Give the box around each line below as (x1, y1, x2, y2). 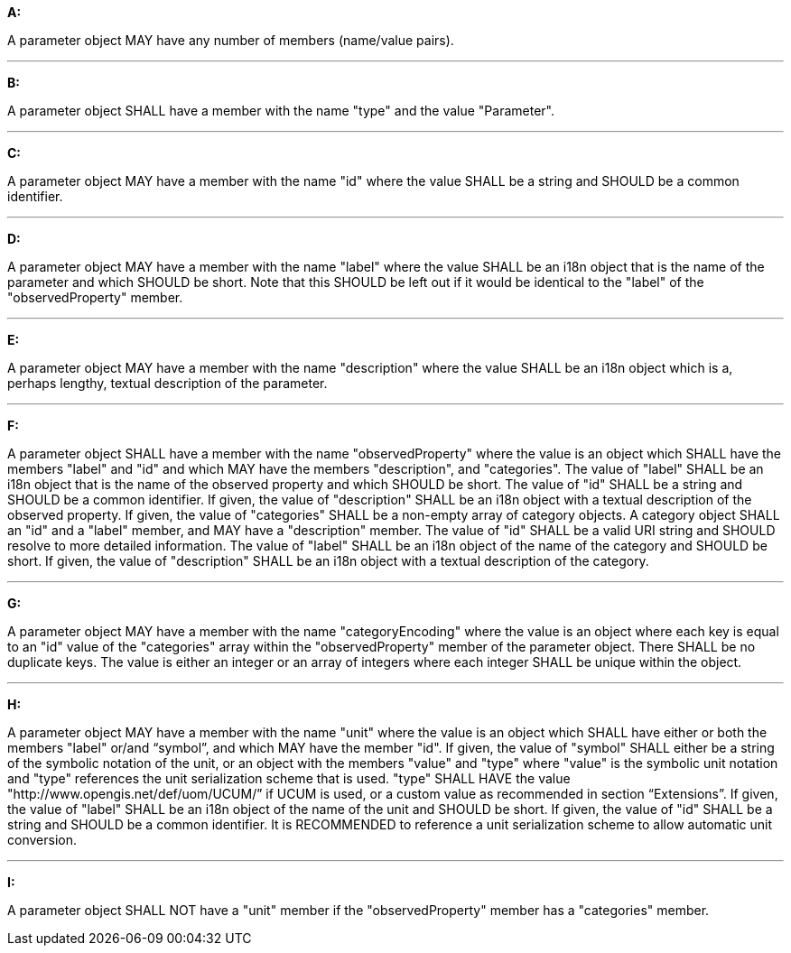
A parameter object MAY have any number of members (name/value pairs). (7, 32, 454, 48)
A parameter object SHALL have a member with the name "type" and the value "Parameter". (7, 103, 554, 118)
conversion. (7, 832, 77, 847)
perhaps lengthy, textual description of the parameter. (7, 375, 328, 391)
